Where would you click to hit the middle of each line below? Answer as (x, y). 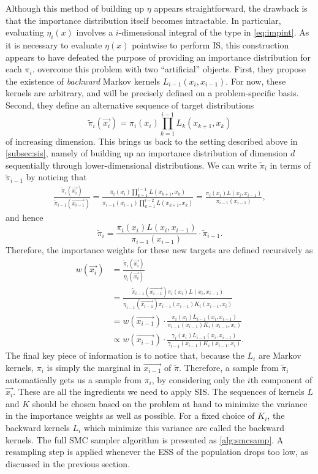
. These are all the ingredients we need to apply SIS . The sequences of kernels (159, 392)
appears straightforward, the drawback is (231, 8)
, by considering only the (198, 379)
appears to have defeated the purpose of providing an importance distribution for (158, 57)
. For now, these (256, 81)
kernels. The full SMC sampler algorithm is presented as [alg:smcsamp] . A (145, 439)
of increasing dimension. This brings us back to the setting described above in (152, 141)
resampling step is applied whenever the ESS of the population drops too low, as (157, 452)
